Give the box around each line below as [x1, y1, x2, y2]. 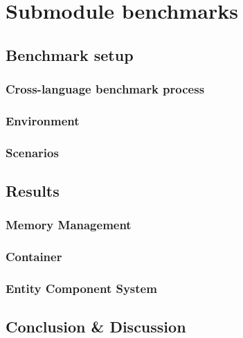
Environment [6, 112, 80, 129]
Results [6, 180, 60, 202]
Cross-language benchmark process [6, 80, 205, 98]
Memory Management [6, 216, 132, 233]
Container [6, 248, 62, 265]
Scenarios [6, 143, 59, 161]
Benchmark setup [6, 44, 134, 65]
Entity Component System [6, 280, 157, 297]
